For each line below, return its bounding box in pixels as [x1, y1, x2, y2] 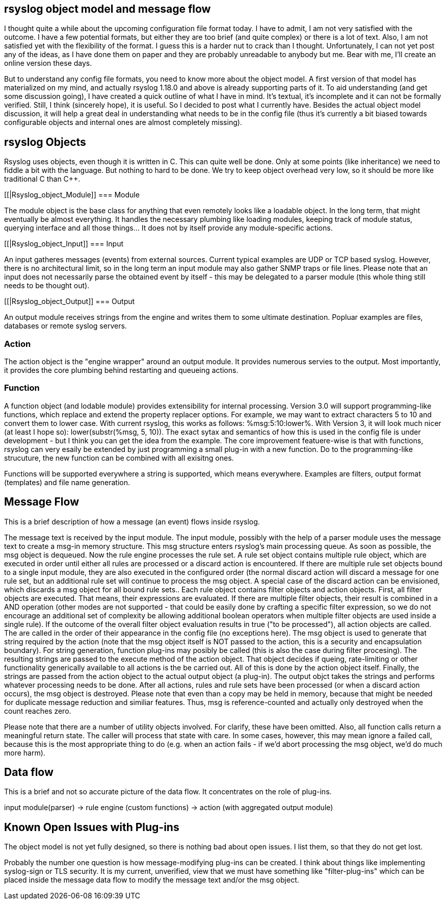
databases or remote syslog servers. [4, 321, 127, 331]
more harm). [4, 748, 45, 757]
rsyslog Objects [4, 135, 86, 148]
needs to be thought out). [4, 281, 90, 290]
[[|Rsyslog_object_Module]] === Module [4, 190, 140, 199]
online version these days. [4, 59, 92, 68]
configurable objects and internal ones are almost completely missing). [4, 118, 242, 127]
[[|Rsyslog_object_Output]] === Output [4, 297, 135, 306]
